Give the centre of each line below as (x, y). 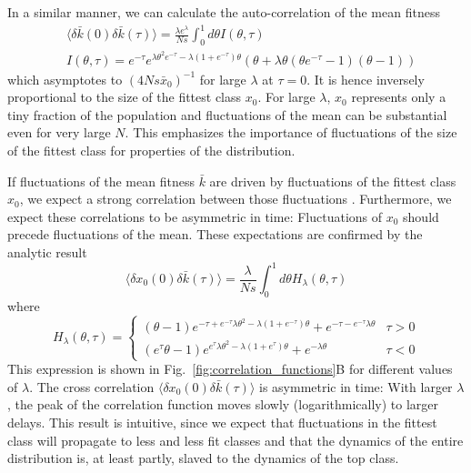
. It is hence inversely (366, 79)
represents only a (399, 97)
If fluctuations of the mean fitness (101, 181)
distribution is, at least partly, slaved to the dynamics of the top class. (203, 458)
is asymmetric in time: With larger (356, 386)
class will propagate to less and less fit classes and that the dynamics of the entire (235, 440)
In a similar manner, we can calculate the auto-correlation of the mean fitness (224, 12)
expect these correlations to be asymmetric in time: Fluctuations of (195, 216)
